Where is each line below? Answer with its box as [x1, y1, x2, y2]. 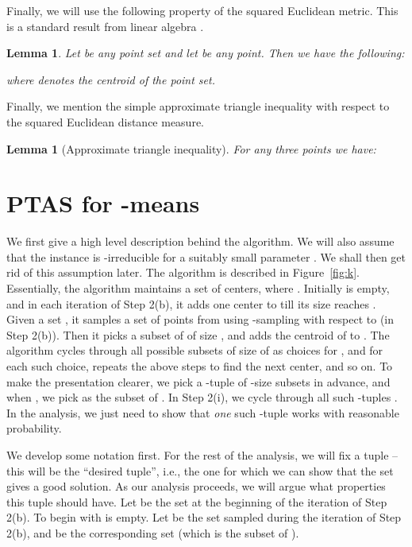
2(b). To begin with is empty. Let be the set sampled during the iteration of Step [6, 509, 402, 526]
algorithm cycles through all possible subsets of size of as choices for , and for [6, 342, 383, 359]
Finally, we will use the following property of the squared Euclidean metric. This [6, 2, 399, 18]
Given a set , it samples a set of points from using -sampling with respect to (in [6, 311, 395, 328]
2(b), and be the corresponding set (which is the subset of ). [6, 524, 299, 541]
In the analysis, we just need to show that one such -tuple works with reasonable [6, 404, 399, 421]
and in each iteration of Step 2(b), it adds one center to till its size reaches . [6, 295, 376, 312]
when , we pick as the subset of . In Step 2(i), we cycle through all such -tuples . [6, 389, 398, 405]
